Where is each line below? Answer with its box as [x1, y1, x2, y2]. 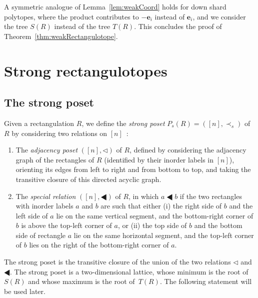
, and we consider [192, 11, 246, 21]
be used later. [4, 285, 45, 296]
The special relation [15, 190, 76, 201]
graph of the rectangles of [15, 154, 94, 164]
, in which [128, 190, 159, 201]
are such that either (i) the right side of [100, 200, 222, 211]
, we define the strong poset [81, 117, 165, 128]
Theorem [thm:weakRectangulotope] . [4, 30, 118, 41]
